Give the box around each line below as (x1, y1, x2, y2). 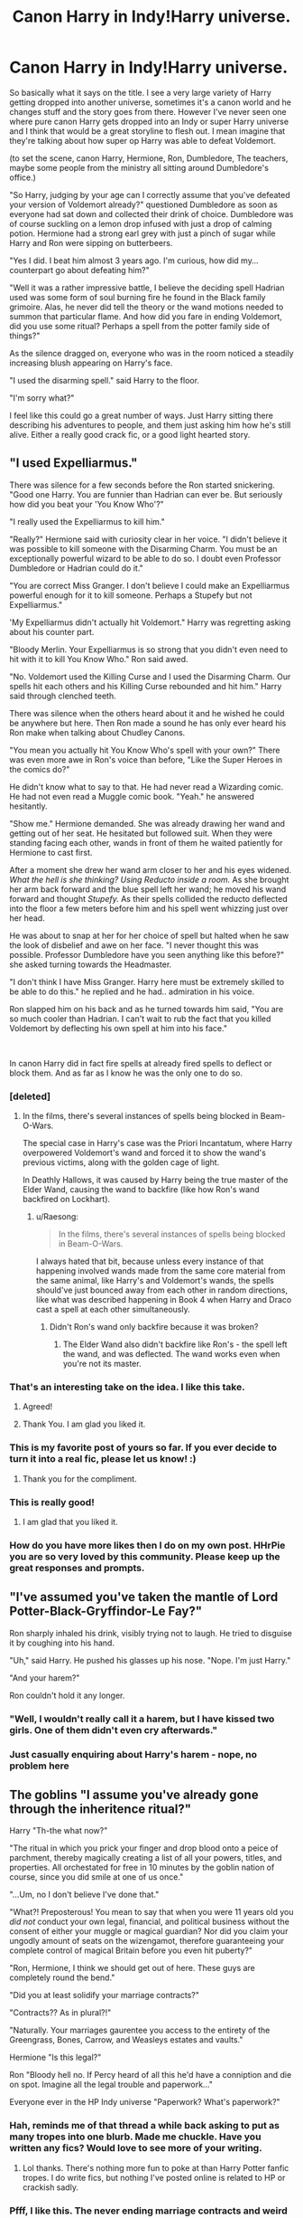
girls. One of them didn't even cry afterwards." (9, 1723, 218, 1736)
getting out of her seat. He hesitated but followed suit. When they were (9, 828, 273, 839)
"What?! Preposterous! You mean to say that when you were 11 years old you (9, 1907, 294, 1918)
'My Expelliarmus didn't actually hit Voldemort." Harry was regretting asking (9, 617, 291, 628)
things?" (9, 330, 41, 341)
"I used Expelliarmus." (9, 455, 138, 471)
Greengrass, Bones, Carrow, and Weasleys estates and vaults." (9, 2034, 243, 2045)
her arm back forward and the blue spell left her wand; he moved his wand (9, 884, 287, 895)
